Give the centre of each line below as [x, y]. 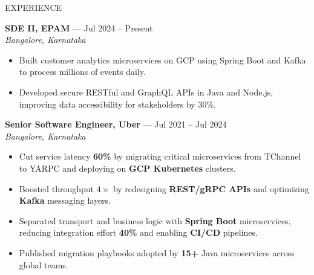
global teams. [44, 264]
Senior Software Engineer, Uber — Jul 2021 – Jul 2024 [116, 124]
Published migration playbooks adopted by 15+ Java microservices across [157, 252]
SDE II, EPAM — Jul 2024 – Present [79, 27]
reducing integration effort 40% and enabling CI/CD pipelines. [138, 232]
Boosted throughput [57, 188]
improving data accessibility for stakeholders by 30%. [117, 104]
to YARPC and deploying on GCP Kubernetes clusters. [127, 168]
